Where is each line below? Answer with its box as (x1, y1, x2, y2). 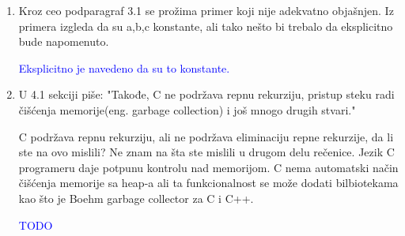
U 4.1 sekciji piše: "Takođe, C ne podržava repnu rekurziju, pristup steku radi (18, 86, 395, 103)
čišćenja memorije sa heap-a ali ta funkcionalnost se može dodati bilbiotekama (18, 174, 399, 191)
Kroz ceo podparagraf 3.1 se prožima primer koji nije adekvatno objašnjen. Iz (18, 2, 394, 18)
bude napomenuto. (18, 33, 109, 50)
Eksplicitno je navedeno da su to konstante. (18, 59, 230, 76)
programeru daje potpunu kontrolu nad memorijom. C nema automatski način (18, 159, 399, 175)
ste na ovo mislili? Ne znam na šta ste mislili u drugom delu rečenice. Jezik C (18, 144, 395, 160)
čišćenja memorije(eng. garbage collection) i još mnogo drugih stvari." (18, 101, 356, 118)
